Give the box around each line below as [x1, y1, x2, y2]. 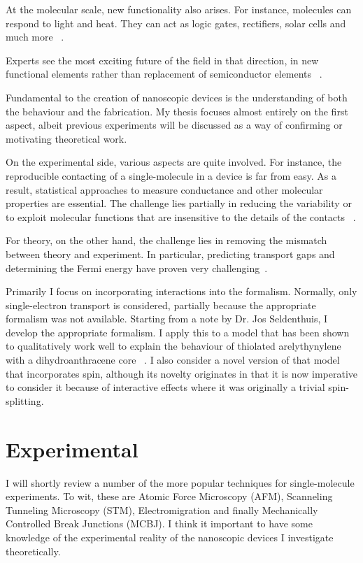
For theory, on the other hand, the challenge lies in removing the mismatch [6, 233, 327, 248]
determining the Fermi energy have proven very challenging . [6, 260, 268, 275]
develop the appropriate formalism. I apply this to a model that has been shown [6, 325, 350, 339]
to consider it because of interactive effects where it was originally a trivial [6, 380, 325, 394]
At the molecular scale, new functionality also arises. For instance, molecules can [6, 2, 352, 16]
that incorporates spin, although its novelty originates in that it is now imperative [6, 366, 358, 380]
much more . [6, 29, 64, 44]
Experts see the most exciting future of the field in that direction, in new [6, 52, 319, 67]
